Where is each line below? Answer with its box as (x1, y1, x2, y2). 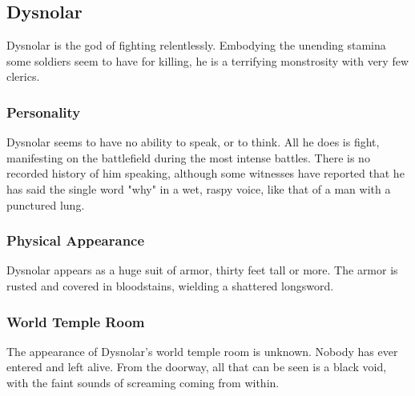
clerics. (6, 68, 40, 85)
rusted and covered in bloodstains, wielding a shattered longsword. (6, 277, 334, 294)
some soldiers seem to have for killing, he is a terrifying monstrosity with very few (6, 52, 409, 69)
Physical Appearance (6, 230, 145, 250)
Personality (6, 102, 81, 122)
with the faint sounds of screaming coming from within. (6, 374, 280, 390)
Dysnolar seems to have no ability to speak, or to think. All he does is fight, (6, 134, 380, 150)
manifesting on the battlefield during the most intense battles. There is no (6, 149, 370, 166)
